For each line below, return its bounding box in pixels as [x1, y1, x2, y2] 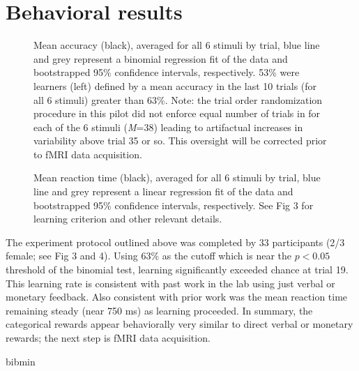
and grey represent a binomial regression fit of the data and [33, 51, 288, 66]
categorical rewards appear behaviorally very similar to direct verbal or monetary [6, 317, 353, 331]
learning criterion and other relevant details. [33, 211, 222, 226]
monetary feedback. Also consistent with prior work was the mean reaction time [6, 289, 348, 304]
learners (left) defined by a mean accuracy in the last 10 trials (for [33, 78, 317, 93]
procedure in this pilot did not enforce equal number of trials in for [33, 106, 321, 121]
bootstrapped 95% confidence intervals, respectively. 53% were [33, 65, 300, 79]
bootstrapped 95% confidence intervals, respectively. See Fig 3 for [33, 197, 314, 212]
